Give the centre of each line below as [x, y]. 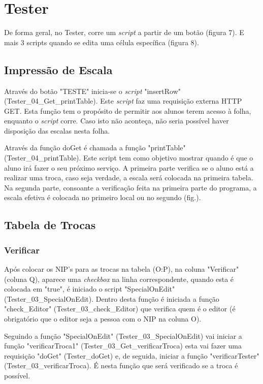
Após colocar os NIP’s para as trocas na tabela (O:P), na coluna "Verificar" [122, 269]
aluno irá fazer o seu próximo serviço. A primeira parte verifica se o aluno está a [129, 167]
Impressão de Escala [58, 69]
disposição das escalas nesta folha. [57, 130]
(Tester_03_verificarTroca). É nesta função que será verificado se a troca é [121, 365]
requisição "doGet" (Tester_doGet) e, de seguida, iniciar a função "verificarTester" [132, 355]
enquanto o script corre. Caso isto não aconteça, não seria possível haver [117, 121]
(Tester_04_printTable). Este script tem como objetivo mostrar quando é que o [129, 158]
